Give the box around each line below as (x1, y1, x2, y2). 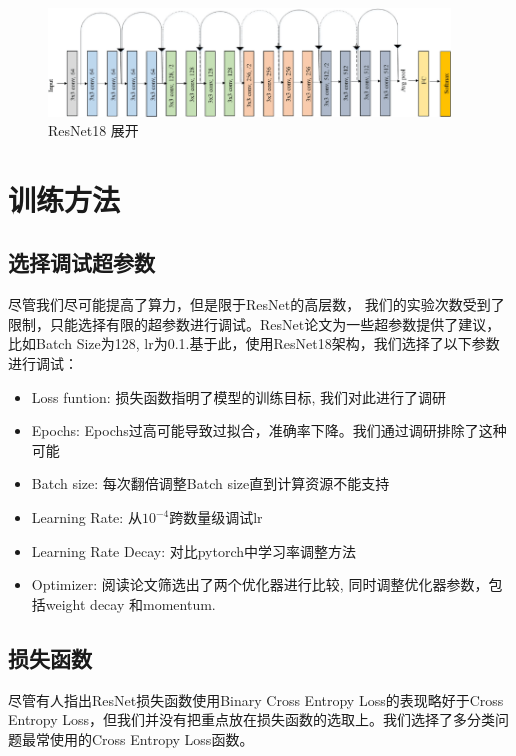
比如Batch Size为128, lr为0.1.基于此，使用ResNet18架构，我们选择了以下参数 (8, 333, 500, 354)
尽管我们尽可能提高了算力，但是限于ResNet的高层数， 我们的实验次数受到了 (8, 294, 505, 315)
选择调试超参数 (8, 247, 155, 278)
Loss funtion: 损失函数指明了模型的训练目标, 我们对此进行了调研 (31, 386, 446, 407)
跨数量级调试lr (169, 507, 263, 528)
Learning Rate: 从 (31, 507, 142, 528)
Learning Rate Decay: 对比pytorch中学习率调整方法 (31, 540, 357, 561)
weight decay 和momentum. (45, 593, 216, 614)
